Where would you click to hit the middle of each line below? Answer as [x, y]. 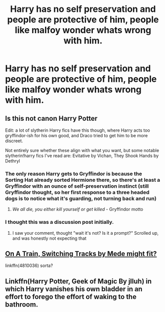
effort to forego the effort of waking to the [71, 296]
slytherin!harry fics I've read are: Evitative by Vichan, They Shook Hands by [82, 156]
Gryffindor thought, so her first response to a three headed [77, 192]
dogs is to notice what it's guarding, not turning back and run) [81, 198]
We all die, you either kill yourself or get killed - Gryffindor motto [78, 209]
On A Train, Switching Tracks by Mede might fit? [81, 254]
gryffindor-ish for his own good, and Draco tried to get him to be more [77, 135]
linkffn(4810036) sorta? [29, 265]
